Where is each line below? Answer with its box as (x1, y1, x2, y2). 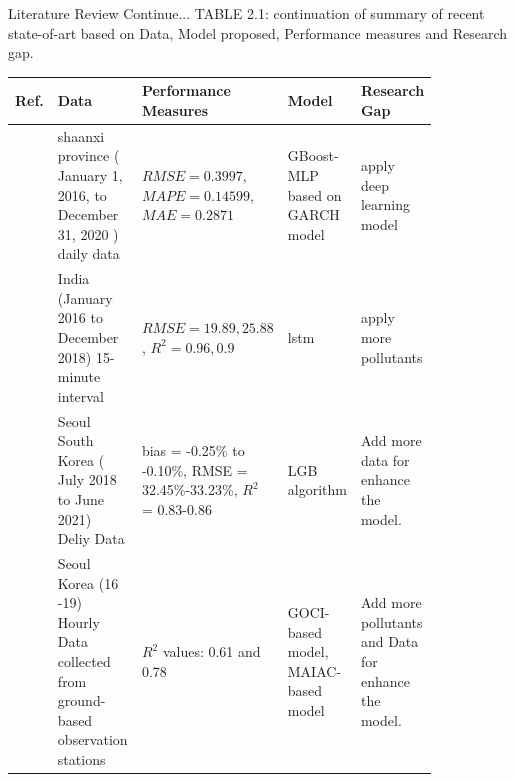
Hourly (57, 611, 100, 632)
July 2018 (57, 469, 117, 490)
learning (360, 194, 410, 215)
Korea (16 (57, 572, 119, 593)
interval (57, 385, 104, 406)
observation (57, 729, 128, 750)
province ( (57, 145, 120, 166)
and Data (360, 631, 419, 652)
